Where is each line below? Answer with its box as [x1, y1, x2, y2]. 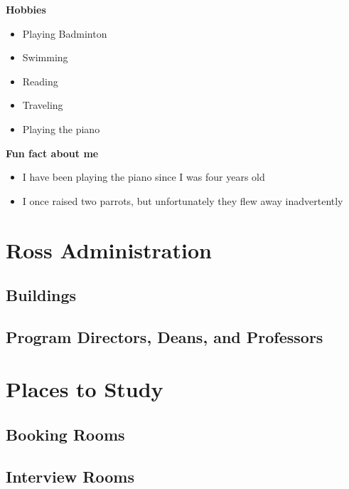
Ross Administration [6, 235, 212, 264]
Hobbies [6, 2, 46, 16]
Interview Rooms [6, 465, 134, 487]
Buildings [6, 284, 77, 306]
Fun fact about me [6, 145, 99, 160]
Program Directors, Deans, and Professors [6, 325, 323, 347]
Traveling [22, 98, 63, 112]
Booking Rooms [6, 424, 125, 446]
